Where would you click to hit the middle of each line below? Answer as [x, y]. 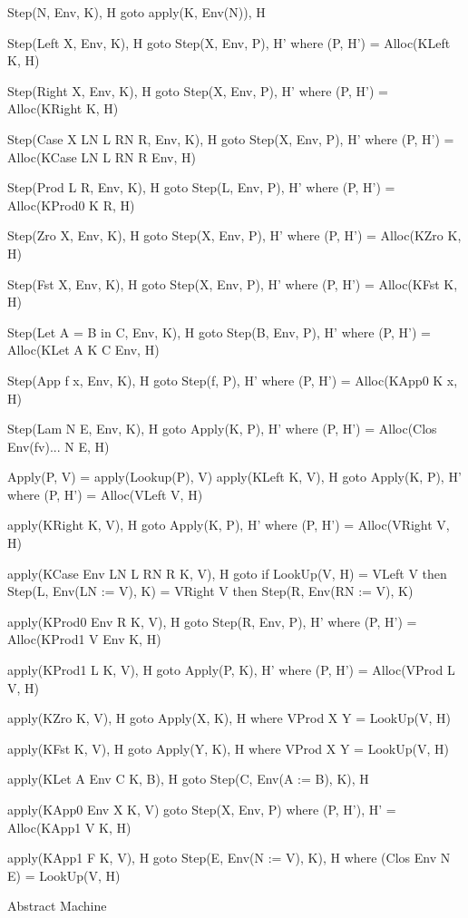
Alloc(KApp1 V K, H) [69, 827]
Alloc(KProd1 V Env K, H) [84, 639]
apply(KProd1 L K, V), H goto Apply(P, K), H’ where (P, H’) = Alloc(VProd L [231, 670]
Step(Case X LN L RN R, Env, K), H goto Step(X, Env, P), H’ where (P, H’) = [231, 138]
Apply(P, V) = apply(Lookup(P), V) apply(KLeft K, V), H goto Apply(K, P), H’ [234, 477]
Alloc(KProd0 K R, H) [71, 205]
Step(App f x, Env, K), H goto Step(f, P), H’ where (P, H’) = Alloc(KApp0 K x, [233, 380]
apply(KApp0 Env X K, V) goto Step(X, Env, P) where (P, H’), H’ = [202, 809]
